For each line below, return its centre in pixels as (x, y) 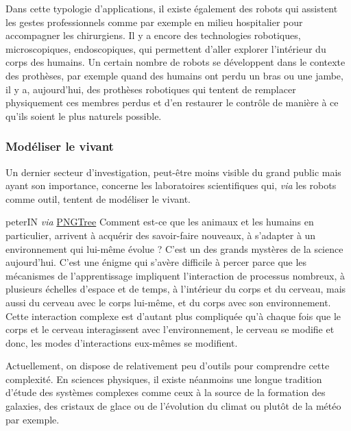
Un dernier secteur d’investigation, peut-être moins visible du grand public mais (173, 172)
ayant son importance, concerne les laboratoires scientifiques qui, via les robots (171, 185)
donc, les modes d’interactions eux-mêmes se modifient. (122, 342)
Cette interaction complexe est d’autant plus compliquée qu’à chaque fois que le (173, 316)
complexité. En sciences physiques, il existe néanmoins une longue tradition (164, 379)
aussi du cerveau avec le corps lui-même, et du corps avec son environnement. (168, 302)
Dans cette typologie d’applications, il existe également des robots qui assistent (172, 8)
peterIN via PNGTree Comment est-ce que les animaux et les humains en (160, 222)
